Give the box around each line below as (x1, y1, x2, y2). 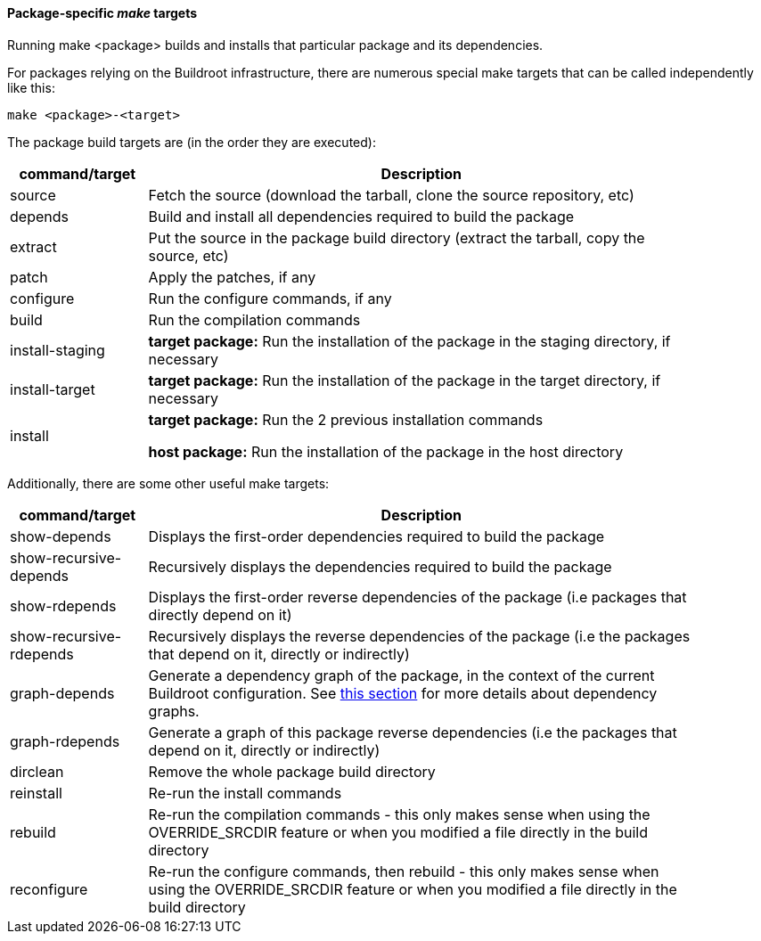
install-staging (10, 340, 105, 359)
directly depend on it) (148, 605, 292, 624)
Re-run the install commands (148, 783, 342, 802)
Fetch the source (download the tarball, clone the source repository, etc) (148, 185, 634, 204)
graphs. (148, 701, 200, 720)
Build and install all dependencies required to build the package (148, 207, 575, 225)
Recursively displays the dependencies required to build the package (148, 557, 612, 576)
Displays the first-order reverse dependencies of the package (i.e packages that (148, 587, 687, 606)
